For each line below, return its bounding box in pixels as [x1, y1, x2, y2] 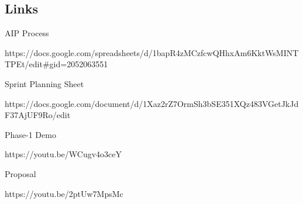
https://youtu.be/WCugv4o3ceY [5, 148, 122, 160]
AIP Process [5, 27, 49, 39]
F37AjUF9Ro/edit [5, 109, 71, 121]
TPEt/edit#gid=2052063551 [5, 58, 108, 70]
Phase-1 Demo [5, 128, 56, 140]
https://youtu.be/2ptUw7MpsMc [5, 187, 123, 199]
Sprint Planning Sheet [5, 77, 84, 89]
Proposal [5, 167, 36, 179]
